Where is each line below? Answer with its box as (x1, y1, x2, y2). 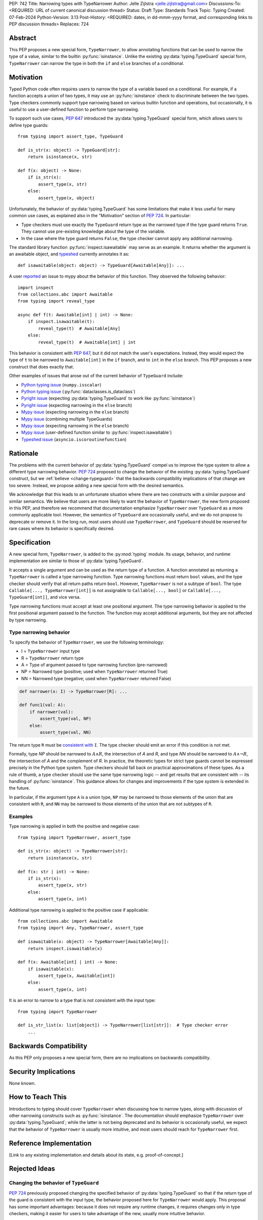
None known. (9, 1080, 36, 1086)
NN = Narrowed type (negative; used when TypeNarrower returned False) (21, 675, 171, 681)
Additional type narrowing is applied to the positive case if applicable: (9, 907, 149, 913)
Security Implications (9, 1067, 75, 1076)
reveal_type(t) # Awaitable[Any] (38, 325, 121, 331)
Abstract (9, 34, 37, 42)
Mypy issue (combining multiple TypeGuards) (21, 416, 113, 422)
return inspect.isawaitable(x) (27, 946, 103, 951)
